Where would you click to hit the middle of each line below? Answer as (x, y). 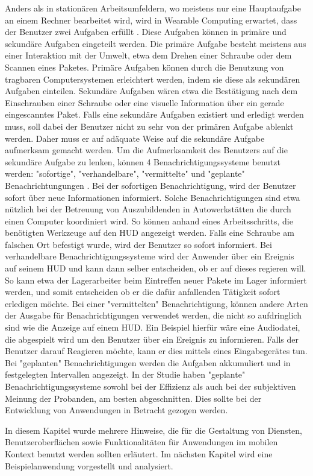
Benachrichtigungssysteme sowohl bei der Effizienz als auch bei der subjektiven (150, 386)
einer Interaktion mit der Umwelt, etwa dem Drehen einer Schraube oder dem (148, 55)
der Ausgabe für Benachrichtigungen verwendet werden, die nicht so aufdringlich (153, 315)
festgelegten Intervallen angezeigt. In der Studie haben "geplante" (125, 374)
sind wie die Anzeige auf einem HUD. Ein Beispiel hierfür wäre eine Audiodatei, (153, 327)
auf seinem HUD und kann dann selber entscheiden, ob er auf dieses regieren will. (156, 268)
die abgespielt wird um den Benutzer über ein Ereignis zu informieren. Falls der (152, 339)
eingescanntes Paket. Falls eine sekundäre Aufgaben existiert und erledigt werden (154, 114)
